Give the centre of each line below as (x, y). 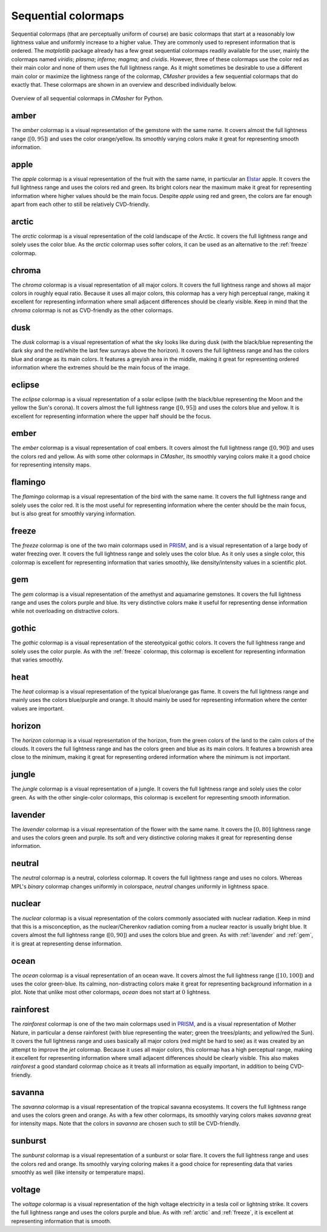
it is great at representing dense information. (67, 943)
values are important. (38, 708)
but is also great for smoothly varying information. (74, 513)
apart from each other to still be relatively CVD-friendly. (81, 204)
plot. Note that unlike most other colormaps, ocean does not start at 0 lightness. (111, 992)
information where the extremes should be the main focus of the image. (101, 367)
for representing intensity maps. (51, 465)
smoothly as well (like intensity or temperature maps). (78, 1173)
